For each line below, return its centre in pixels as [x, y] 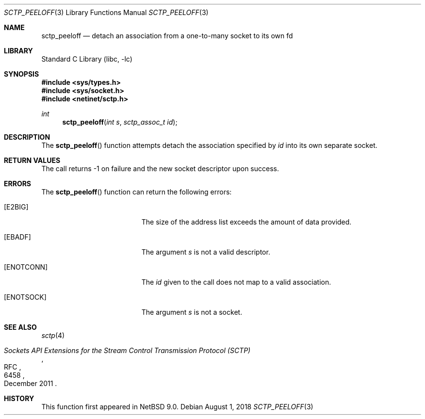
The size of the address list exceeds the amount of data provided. [246, 222]
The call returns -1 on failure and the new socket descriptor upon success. [160, 169]
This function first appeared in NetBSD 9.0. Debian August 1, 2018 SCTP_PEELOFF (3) [177, 407]
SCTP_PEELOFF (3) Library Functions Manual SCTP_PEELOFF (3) [106, 12]
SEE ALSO [20, 327]
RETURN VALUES [32, 160]
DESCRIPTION [27, 137]
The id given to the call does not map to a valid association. [236, 282]
